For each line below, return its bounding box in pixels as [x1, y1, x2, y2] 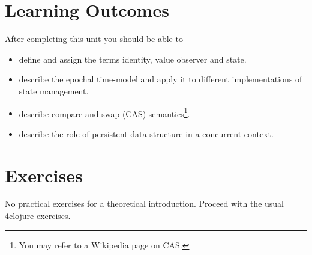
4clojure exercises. [5, 209, 71, 222]
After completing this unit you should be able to [5, 32, 183, 45]
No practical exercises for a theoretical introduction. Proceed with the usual [5, 197, 284, 210]
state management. [19, 84, 89, 97]
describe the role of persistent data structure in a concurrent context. [19, 127, 274, 140]
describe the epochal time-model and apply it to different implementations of [19, 73, 302, 85]
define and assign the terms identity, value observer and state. [19, 52, 247, 65]
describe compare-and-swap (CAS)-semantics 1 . [19, 105, 190, 120]
